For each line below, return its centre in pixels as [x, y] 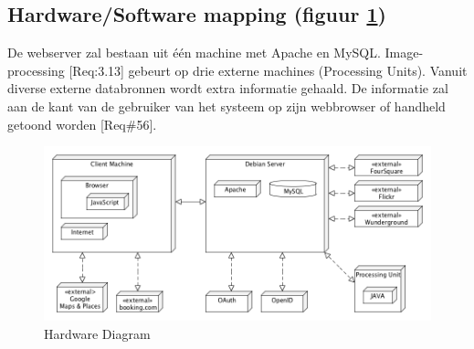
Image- [404, 53]
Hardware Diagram [97, 333]
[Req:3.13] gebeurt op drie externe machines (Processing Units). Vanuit [268, 70]
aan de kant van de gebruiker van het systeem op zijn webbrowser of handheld [226, 106]
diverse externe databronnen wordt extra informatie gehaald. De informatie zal [228, 88]
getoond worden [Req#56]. [82, 124]
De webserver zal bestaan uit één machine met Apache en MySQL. [194, 53]
